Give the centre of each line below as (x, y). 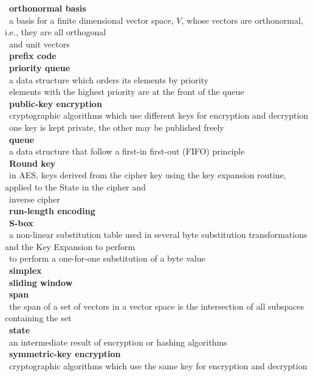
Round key (33, 163)
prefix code (33, 56)
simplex (26, 270)
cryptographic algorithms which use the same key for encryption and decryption (158, 365)
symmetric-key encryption (65, 354)
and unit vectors (39, 44)
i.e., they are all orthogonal (56, 32)
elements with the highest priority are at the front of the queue (126, 92)
